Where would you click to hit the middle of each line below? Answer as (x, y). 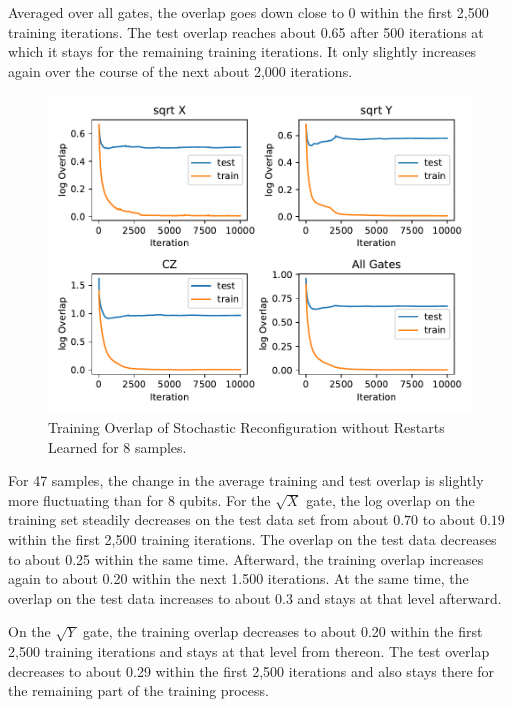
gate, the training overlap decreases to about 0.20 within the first (283, 631)
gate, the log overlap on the (390, 499)
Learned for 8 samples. (117, 446)
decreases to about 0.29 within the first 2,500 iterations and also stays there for (251, 670)
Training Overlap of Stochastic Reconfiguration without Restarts (246, 426)
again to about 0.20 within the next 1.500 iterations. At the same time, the (238, 578)
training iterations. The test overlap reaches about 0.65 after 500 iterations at (246, 31)
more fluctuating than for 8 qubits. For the (139, 499)
